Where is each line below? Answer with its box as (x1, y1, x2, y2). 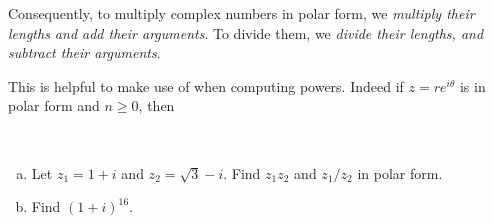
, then (138, 95, 175, 116)
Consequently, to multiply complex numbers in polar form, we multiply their (8, 3, 475, 23)
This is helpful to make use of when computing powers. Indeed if (8, 75, 404, 96)
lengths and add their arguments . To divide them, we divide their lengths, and (8, 22, 484, 43)
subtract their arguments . (8, 42, 161, 63)
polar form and (8, 95, 100, 116)
